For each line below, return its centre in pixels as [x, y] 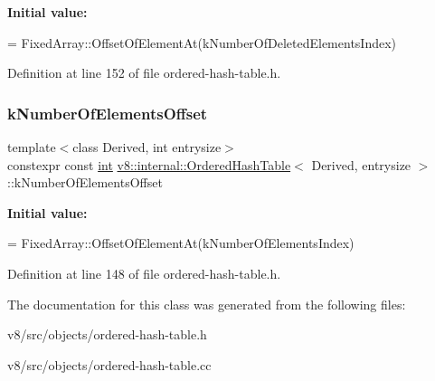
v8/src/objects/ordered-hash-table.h [107, 334]
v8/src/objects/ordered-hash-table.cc [109, 364]
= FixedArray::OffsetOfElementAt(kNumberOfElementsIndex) [181, 243]
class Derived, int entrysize [147, 147]
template [32, 147]
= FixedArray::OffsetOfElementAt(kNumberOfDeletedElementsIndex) [202, 42]
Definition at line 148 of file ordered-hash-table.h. [144, 273]
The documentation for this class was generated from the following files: [207, 304]
